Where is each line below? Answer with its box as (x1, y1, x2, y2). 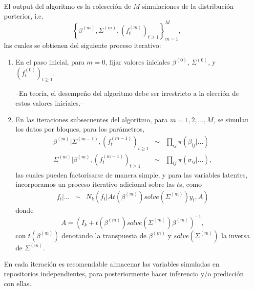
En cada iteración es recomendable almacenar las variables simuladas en (4, 259, 219, 269)
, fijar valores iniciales (105, 57, 170, 67)
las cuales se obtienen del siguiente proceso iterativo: (4, 40, 161, 50)
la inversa (221, 230, 250, 240)
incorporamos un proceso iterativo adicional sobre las (15, 179, 175, 189)
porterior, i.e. (4, 10, 43, 21)
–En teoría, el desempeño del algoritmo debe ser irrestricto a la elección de (15, 88, 239, 98)
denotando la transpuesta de (62, 230, 147, 240)
